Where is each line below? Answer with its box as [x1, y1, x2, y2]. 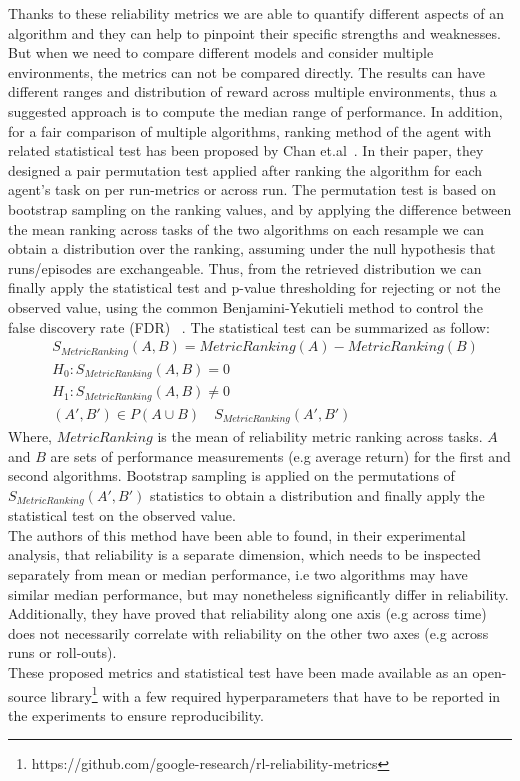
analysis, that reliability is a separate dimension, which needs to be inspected [8, 544, 481, 565]
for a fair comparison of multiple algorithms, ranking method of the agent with [8, 120, 492, 141]
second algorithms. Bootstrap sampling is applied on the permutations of [8, 465, 455, 486]
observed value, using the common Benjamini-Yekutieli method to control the [8, 296, 483, 317]
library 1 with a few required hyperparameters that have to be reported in [50, 682, 501, 706]
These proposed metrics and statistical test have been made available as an [8, 662, 468, 683]
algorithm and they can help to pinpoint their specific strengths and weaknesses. [8, 22, 501, 43]
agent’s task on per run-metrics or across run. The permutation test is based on [8, 179, 497, 200]
